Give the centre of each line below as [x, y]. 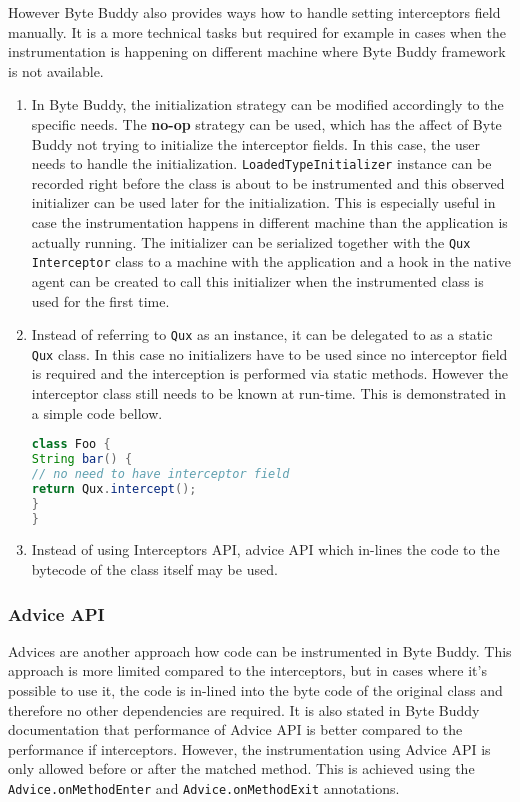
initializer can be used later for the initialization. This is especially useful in [263, 202]
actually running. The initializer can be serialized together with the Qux [251, 241]
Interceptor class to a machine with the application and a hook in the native [271, 261]
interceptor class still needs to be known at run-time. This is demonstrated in [269, 393]
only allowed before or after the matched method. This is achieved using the [241, 768]
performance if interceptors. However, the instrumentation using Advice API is [249, 748]
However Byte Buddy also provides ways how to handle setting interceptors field [254, 12]
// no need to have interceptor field [160, 473]
